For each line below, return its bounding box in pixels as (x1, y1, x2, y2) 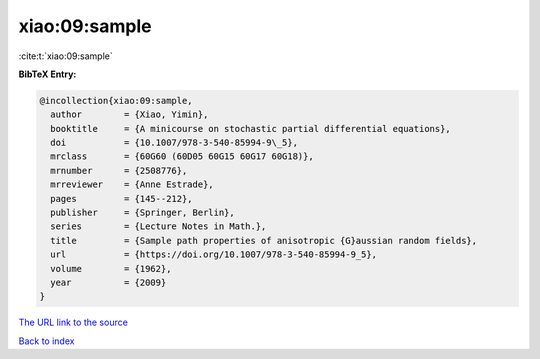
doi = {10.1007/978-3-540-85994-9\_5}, (50, 137, 299, 149)
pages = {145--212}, (50, 193, 194, 204)
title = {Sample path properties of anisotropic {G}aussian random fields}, (50, 235, 478, 246)
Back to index (18, 335, 75, 347)
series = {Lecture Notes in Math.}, (50, 221, 267, 232)
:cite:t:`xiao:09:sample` (18, 50, 114, 62)
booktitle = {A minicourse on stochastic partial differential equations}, (50, 123, 452, 134)
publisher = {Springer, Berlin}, (50, 207, 235, 219)
